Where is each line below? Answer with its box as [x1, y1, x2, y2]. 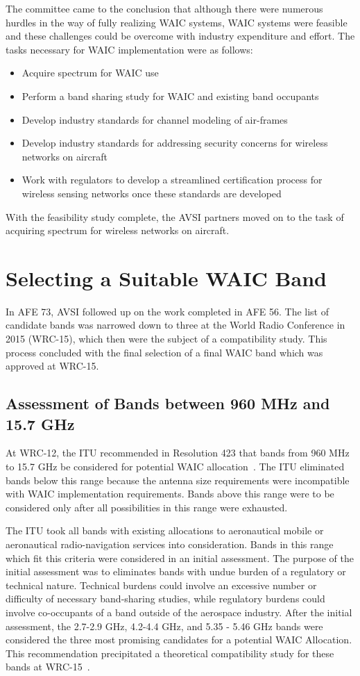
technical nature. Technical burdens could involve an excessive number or [6, 577, 317, 592]
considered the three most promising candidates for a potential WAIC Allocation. [6, 632, 352, 647]
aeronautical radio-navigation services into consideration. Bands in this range [6, 536, 334, 551]
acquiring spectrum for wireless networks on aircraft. [6, 223, 230, 238]
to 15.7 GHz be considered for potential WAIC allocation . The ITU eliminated [6, 459, 345, 473]
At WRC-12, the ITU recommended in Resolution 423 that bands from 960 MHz [6, 445, 350, 460]
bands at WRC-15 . [6, 659, 90, 674]
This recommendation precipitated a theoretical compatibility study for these [6, 645, 334, 660]
